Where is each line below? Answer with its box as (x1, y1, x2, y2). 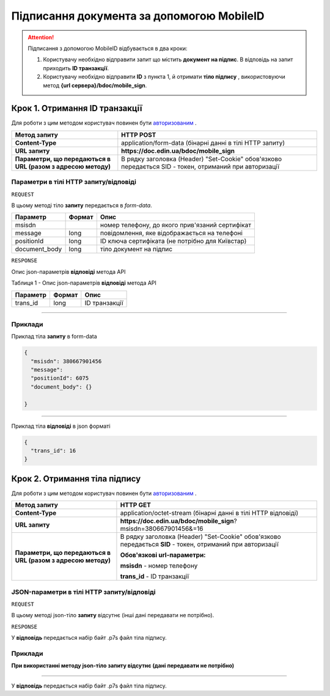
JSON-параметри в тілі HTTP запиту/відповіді (11, 587, 156, 596)
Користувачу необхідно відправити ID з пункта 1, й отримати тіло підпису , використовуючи (43, 73, 285, 81)
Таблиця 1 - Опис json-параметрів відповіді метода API (11, 279, 157, 287)
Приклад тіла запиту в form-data (11, 333, 97, 340)
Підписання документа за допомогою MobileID (11, 9, 265, 23)
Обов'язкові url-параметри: (120, 551, 206, 559)
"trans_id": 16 (31, 447, 76, 454)
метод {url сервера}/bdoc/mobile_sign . (43, 81, 147, 89)
